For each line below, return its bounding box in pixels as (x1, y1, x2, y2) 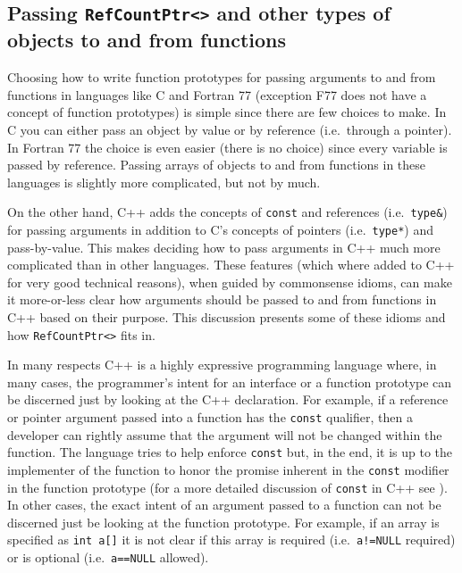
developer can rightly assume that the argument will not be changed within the (7, 425, 442, 444)
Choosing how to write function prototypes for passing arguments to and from (7, 68, 436, 87)
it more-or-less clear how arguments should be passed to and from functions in (7, 290, 437, 309)
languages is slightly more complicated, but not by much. (7, 172, 321, 191)
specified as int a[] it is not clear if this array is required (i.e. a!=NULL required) (7, 530, 456, 549)
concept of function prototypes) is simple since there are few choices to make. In (7, 103, 447, 121)
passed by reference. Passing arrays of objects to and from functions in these (7, 155, 426, 174)
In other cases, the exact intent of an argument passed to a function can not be (7, 495, 441, 514)
